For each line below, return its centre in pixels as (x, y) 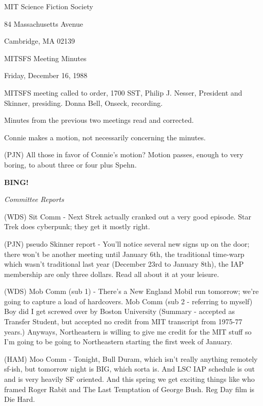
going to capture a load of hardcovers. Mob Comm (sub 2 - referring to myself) (128, 301)
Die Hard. (20, 399)
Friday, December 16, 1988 (46, 75)
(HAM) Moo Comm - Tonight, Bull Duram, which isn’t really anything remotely (131, 358)
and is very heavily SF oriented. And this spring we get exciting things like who (129, 379)
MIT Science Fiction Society (49, 6)
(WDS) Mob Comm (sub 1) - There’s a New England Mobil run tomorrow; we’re (131, 291)
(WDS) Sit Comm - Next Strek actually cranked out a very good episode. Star (128, 216)
